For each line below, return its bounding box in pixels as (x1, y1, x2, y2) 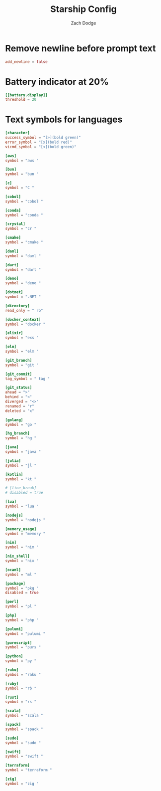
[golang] (5, 417, 23, 422)
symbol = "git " (5, 363, 39, 368)
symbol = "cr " (5, 226, 37, 231)
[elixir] (5, 331, 23, 336)
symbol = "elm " (5, 349, 39, 354)
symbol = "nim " (5, 545, 39, 550)
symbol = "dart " (5, 267, 41, 272)
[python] (5, 654, 23, 659)
